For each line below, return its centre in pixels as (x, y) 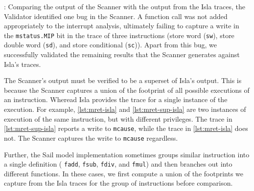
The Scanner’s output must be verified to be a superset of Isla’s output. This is (123, 80)
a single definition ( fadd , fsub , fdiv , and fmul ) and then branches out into (118, 164)
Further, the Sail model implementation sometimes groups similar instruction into (127, 154)
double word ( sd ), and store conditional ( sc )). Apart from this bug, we (111, 45)
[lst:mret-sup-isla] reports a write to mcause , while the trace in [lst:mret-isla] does (126, 128)
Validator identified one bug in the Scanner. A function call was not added (116, 16)
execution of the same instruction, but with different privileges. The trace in (118, 118)
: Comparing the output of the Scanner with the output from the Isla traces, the (125, 6)
